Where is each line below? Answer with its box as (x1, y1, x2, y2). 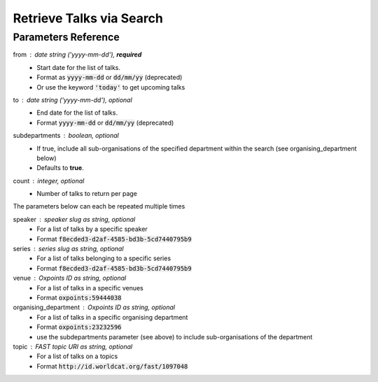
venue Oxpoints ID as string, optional (13, 274, 127, 283)
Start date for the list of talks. (36, 63, 121, 71)
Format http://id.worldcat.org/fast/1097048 (36, 362, 188, 370)
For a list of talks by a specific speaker (36, 225, 148, 234)
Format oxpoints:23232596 (36, 323, 122, 332)
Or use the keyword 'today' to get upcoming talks (36, 83, 185, 91)
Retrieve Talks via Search (13, 10, 164, 26)
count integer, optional (13, 176, 85, 185)
